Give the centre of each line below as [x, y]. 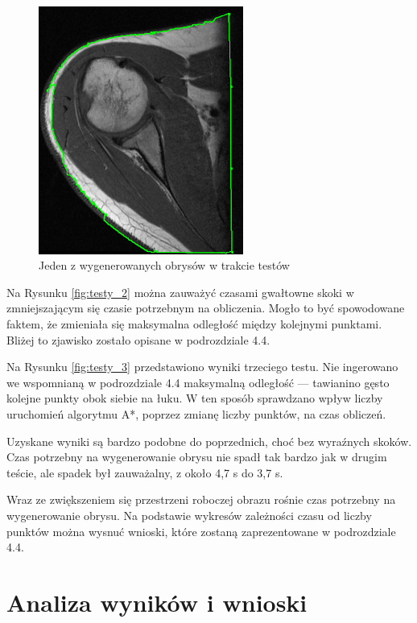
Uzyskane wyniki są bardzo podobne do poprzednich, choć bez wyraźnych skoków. [209, 441]
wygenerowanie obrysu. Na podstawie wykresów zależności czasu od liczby [189, 515]
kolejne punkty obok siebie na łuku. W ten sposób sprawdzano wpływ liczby [195, 398]
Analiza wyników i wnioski [157, 602]
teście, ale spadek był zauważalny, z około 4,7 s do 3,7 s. [145, 472]
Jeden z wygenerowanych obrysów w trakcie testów [164, 265]
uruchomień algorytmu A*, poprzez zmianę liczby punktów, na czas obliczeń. [196, 413]
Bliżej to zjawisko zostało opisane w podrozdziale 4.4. [138, 339]
